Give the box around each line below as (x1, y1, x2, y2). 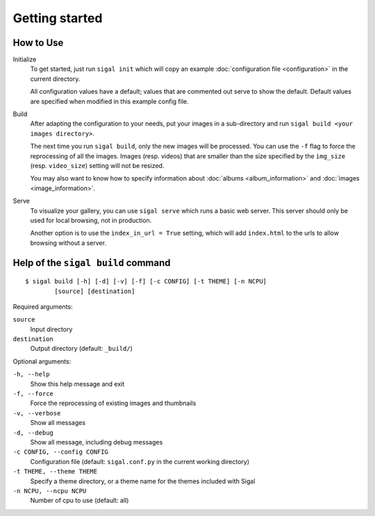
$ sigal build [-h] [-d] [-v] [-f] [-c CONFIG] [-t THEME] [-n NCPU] (25, 278, 267, 285)
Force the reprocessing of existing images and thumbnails (30, 399, 197, 408)
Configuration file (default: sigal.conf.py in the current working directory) (30, 457, 250, 465)
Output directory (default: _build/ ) (30, 344, 133, 353)
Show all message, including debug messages (30, 438, 163, 446)
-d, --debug (12, 428, 53, 437)
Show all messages (30, 419, 86, 427)
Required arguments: (12, 302, 73, 310)
